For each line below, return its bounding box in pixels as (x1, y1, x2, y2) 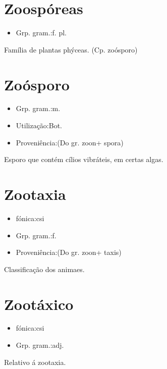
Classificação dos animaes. (4, 263, 85, 274)
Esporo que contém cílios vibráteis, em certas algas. (4, 154, 163, 165)
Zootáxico (4, 293, 74, 314)
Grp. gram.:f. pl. (16, 27, 67, 38)
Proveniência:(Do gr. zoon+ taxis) (16, 247, 122, 257)
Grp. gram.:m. (16, 103, 61, 114)
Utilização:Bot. (16, 120, 62, 131)
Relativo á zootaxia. (4, 356, 66, 367)
